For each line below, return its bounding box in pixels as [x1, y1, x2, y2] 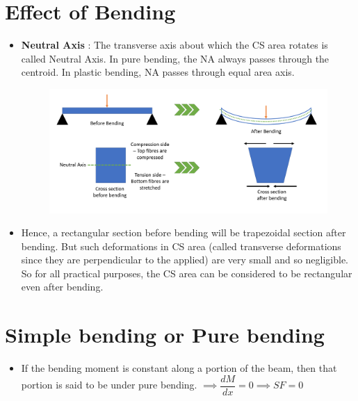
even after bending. [21, 279, 104, 294]
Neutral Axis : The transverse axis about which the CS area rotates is [21, 38, 328, 52]
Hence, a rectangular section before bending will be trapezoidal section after [21, 225, 346, 240]
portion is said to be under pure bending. [21, 377, 197, 392]
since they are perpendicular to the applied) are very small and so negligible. [21, 252, 349, 267]
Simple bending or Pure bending [5, 320, 325, 349]
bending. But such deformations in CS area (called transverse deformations [21, 238, 341, 253]
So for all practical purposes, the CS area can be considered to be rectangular [21, 265, 352, 280]
